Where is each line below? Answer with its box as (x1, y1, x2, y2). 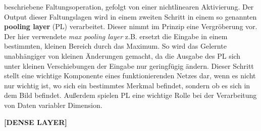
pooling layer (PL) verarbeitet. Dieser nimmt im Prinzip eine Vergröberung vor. (4, 21, 257, 32)
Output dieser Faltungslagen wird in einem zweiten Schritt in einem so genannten (4, 11, 257, 22)
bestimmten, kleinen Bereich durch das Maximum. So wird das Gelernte (4, 41, 227, 51)
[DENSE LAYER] (4, 116, 67, 127)
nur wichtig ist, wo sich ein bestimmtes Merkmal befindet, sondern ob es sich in (4, 80, 250, 90)
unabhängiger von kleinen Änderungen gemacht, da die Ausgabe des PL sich (4, 50, 241, 61)
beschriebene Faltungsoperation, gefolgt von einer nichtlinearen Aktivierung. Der (4, 2, 254, 12)
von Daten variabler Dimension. (4, 99, 102, 110)
